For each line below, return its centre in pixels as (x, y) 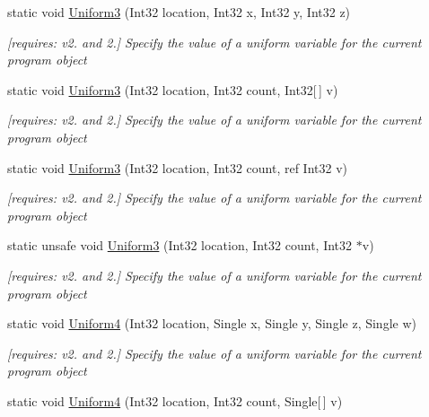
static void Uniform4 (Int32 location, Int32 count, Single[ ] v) (175, 400)
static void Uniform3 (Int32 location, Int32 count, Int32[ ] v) (173, 89)
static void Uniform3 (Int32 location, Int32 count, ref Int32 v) (177, 167)
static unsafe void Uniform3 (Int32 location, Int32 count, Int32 (180, 245)
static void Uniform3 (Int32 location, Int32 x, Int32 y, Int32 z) (179, 12)
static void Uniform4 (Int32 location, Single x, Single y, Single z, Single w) (212, 323)
